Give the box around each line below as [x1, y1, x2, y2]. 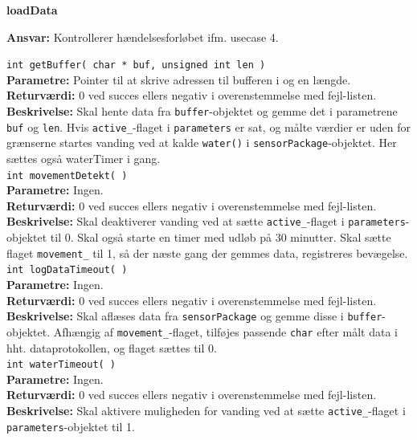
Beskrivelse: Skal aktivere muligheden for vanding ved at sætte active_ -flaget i [6, 401, 406, 418]
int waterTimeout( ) [6, 359, 117, 371]
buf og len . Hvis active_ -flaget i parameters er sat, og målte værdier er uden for [6, 118, 411, 135]
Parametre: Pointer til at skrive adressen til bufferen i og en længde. [6, 71, 351, 88]
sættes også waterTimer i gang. [6, 150, 161, 166]
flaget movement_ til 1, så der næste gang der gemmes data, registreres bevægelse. [6, 244, 408, 261]
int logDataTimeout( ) [6, 264, 128, 276]
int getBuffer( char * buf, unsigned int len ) [6, 59, 266, 71]
